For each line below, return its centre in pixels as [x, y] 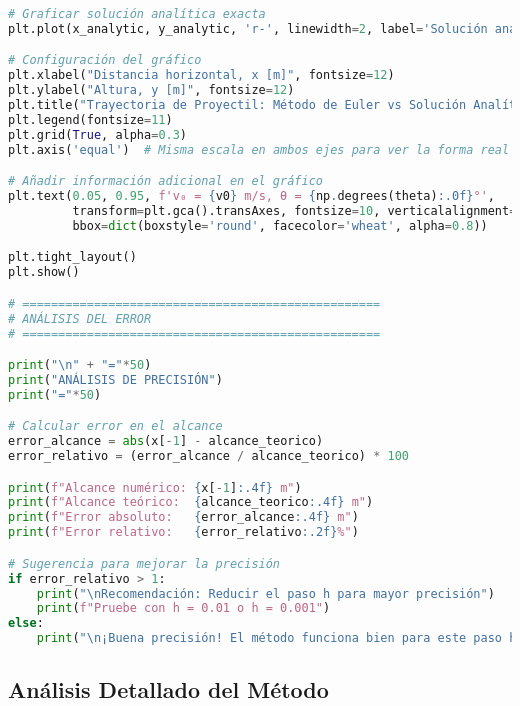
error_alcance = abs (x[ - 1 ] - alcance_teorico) [166, 441]
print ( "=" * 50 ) [55, 394]
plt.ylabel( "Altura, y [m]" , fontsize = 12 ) [151, 90]
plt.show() [44, 272]
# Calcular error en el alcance [115, 426]
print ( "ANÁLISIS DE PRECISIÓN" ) [115, 379]
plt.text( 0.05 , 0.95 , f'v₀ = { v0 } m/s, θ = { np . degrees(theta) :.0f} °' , [251, 196]
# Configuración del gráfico [105, 60]
